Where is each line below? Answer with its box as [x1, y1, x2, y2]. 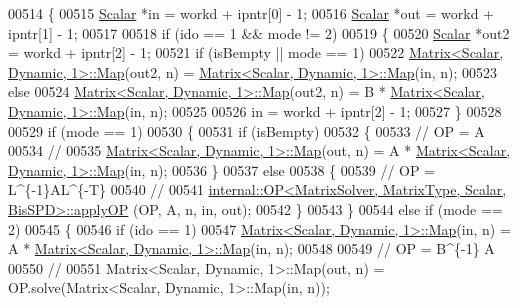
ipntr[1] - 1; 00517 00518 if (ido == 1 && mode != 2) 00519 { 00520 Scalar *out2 [8, 22, 510, 43]
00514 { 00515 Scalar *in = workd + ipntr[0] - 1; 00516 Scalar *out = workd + [8, 3, 494, 23]
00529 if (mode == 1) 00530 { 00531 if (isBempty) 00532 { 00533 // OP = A [8, 120, 485, 141]
